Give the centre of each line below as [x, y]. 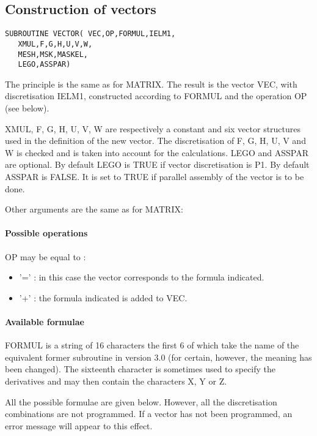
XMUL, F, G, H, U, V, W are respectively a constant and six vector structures [153, 128]
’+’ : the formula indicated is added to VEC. [103, 297]
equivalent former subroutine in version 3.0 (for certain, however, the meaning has [158, 357]
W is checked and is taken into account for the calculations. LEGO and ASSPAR [157, 152]
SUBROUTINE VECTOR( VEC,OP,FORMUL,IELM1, [90, 34]
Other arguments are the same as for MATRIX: [94, 209]
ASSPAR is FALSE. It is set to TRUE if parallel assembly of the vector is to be [155, 176]
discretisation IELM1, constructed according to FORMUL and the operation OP [156, 96]
